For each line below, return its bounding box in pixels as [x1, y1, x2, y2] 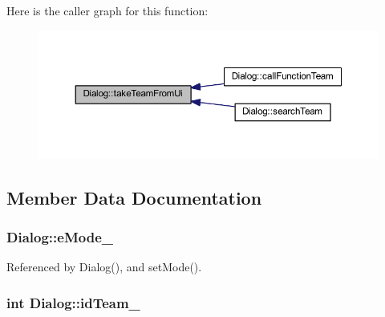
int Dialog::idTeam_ [6, 292, 140, 312]
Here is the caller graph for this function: [6, 2, 209, 18]
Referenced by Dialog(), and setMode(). [6, 258, 202, 275]
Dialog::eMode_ [6, 226, 113, 246]
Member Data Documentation [6, 185, 262, 209]
